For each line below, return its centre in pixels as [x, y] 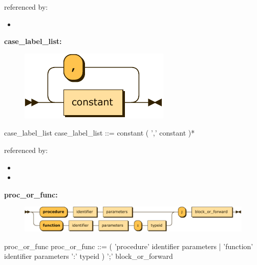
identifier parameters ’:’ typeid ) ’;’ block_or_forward [89, 256]
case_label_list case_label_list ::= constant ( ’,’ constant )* [100, 133]
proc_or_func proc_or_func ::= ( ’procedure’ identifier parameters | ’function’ [129, 246]
